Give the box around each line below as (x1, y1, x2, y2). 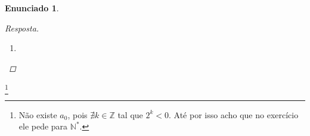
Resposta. (5, 21, 39, 34)
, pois (67, 108, 88, 121)
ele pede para (18, 120, 68, 132)
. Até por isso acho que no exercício (169, 108, 299, 121)
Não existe (18, 108, 57, 121)
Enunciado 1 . (5, 2, 59, 14)
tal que (117, 108, 143, 121)
